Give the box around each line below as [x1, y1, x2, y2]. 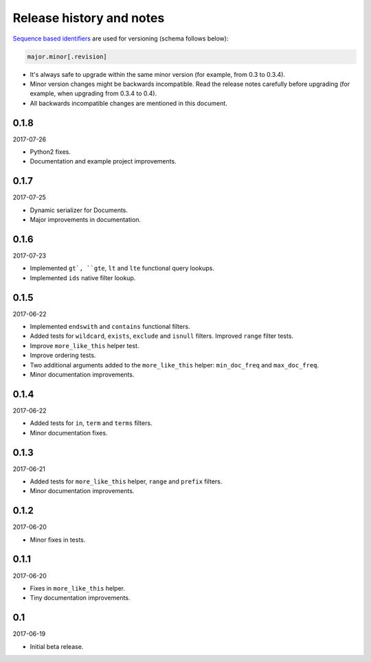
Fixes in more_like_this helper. [30, 584, 126, 592]
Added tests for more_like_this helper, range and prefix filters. [30, 477, 223, 486]
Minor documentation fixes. [30, 429, 108, 437]
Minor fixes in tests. [30, 536, 86, 544]
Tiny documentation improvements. [30, 594, 131, 602]
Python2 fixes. [30, 148, 71, 156]
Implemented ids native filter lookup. [30, 273, 136, 282]
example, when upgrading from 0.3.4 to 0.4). [30, 89, 157, 98]
